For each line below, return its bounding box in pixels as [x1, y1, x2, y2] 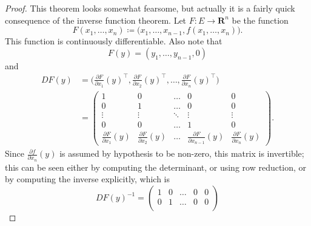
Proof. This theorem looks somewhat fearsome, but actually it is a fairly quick [5, 2, 295, 14]
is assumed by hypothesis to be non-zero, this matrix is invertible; [59, 147, 304, 160]
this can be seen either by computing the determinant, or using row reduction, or [5, 160, 307, 173]
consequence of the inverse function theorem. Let [5, 13, 187, 26]
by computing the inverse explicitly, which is [5, 173, 170, 185]
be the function [232, 13, 289, 26]
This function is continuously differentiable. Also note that [5, 35, 222, 47]
